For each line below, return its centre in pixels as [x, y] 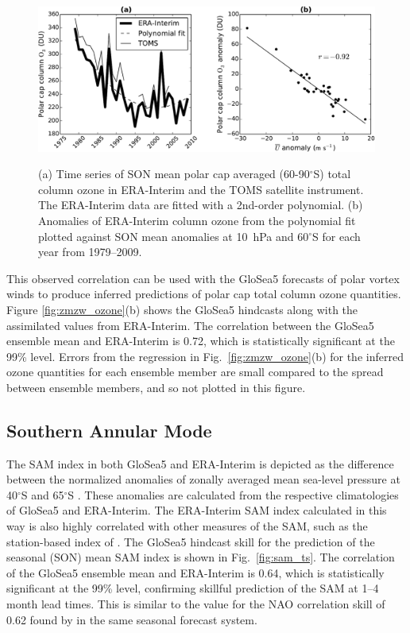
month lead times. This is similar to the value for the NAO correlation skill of [196, 604]
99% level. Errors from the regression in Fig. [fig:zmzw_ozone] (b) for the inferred [205, 356]
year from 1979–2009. [90, 252]
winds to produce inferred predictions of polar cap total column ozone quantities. [204, 294]
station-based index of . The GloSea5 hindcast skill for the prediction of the [191, 541]
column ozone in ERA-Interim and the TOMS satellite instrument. [201, 189]
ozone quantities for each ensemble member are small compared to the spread [195, 372]
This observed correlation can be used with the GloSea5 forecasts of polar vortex [203, 278]
